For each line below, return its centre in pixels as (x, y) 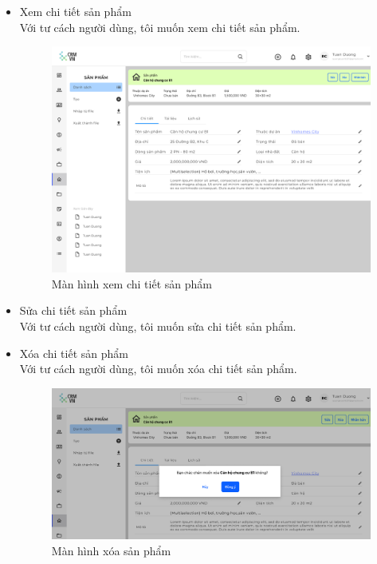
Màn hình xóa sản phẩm (111, 550)
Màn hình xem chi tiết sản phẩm (132, 283)
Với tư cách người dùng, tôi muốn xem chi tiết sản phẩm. (160, 27)
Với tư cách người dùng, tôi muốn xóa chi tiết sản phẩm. (158, 369)
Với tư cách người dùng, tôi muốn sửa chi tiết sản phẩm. (158, 326)
